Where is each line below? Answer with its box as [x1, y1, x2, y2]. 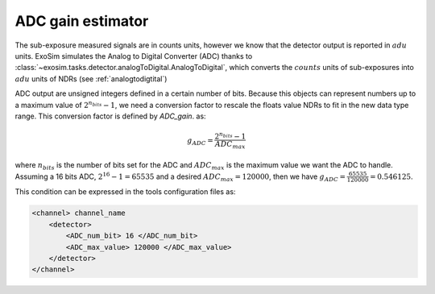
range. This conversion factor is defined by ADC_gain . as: [14, 111, 206, 121]
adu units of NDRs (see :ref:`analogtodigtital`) [14, 73, 168, 84]
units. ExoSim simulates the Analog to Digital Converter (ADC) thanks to [14, 51, 253, 60]
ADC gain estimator [14, 12, 149, 30]
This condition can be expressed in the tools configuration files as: [14, 187, 236, 197]
